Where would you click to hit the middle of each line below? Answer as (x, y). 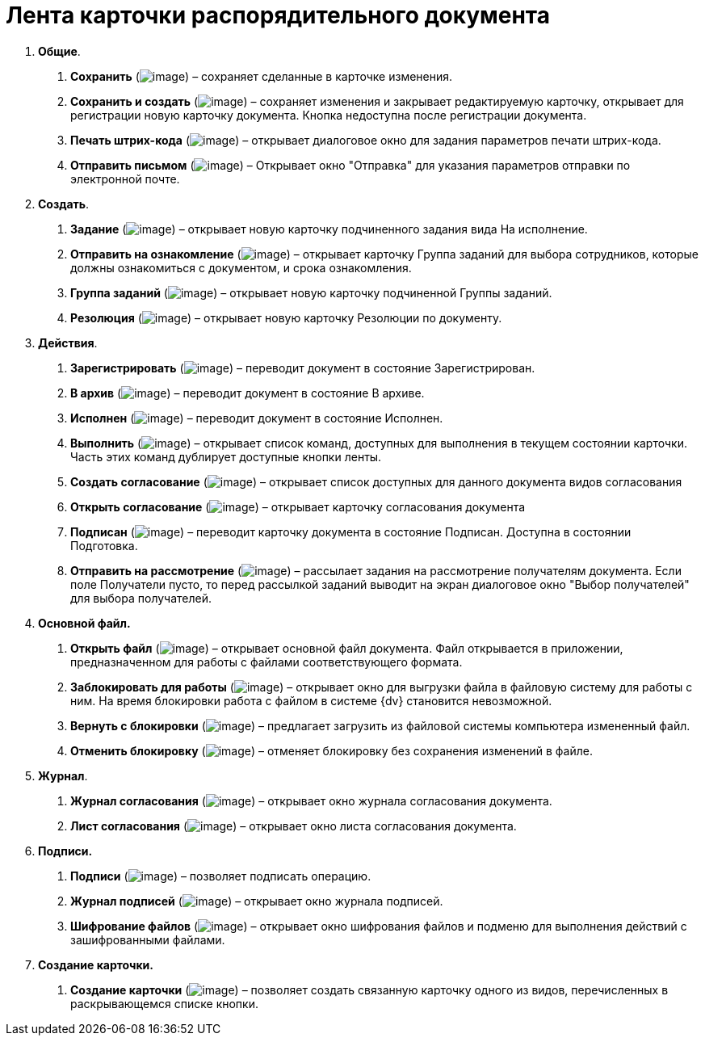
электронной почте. (125, 179)
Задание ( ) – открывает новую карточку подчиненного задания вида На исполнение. (329, 229)
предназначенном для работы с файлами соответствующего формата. (266, 662)
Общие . (59, 51)
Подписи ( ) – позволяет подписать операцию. (221, 876)
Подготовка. (104, 545)
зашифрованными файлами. (148, 939)
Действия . (68, 342)
